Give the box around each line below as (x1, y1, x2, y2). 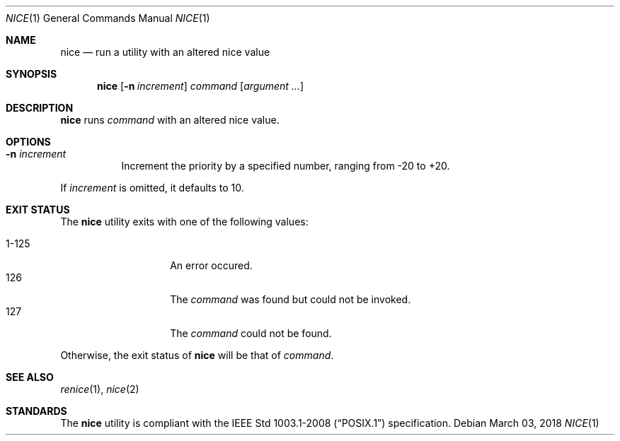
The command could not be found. (170, 327, 332, 339)
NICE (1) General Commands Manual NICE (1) (6, 12, 210, 24)
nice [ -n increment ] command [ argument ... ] (97, 80, 304, 92)
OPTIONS (6, 136, 51, 148)
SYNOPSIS (6, 68, 57, 80)
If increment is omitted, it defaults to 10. (60, 182, 244, 194)
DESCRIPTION (6, 102, 74, 114)
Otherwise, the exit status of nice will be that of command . (60, 349, 334, 361)
